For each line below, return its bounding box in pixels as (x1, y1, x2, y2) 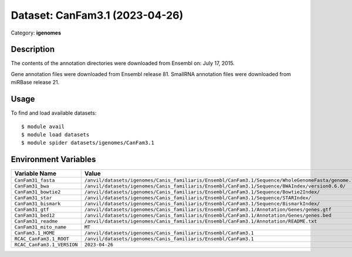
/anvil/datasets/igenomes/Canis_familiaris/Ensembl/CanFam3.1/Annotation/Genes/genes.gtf (84, 207, 331, 213)
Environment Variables (11, 155, 96, 165)
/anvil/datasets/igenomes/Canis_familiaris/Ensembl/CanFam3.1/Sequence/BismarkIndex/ (84, 201, 320, 207)
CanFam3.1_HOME (14, 230, 55, 237)
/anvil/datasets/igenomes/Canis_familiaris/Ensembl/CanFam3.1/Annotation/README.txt (84, 218, 317, 225)
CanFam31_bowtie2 (14, 189, 61, 196)
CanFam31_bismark (14, 201, 61, 207)
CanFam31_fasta (14, 177, 55, 184)
